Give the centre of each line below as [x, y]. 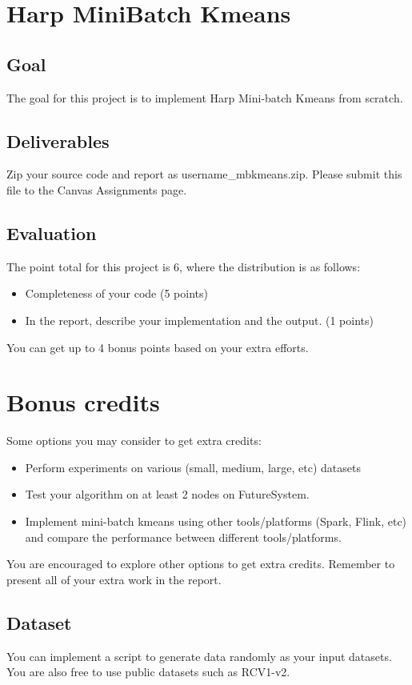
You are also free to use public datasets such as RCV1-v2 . [148, 672]
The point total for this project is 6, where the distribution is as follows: [184, 266]
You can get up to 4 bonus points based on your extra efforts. [158, 347]
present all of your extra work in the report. [114, 579]
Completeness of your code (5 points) [116, 293]
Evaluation [52, 232]
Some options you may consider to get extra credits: [134, 441]
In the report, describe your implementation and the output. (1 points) [199, 320]
